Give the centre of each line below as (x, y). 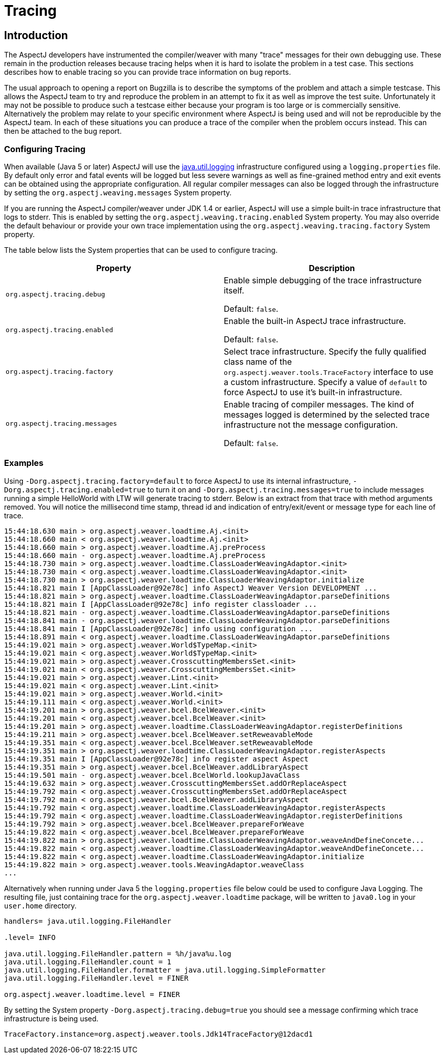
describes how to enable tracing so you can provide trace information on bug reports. (147, 72)
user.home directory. (40, 905)
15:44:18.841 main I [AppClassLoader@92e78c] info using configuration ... (158, 628)
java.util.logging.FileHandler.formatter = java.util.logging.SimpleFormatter (165, 970)
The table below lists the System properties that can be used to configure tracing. (141, 250)
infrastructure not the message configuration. (311, 424)
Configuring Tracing (45, 149)
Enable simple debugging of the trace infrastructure (323, 280)
